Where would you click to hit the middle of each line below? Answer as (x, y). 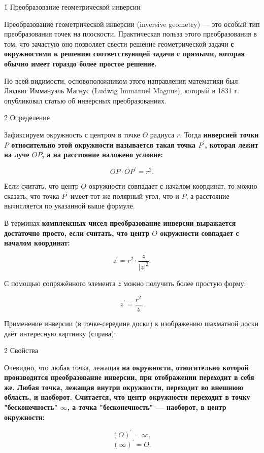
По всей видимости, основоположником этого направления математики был (121, 80)
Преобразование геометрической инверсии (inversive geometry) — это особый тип (132, 24)
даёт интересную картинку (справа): (60, 333)
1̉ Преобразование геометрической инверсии (72, 7)
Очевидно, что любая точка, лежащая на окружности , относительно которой (126, 367)
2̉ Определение (27, 117)
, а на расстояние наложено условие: (102, 154)
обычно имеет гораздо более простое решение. (80, 63)
